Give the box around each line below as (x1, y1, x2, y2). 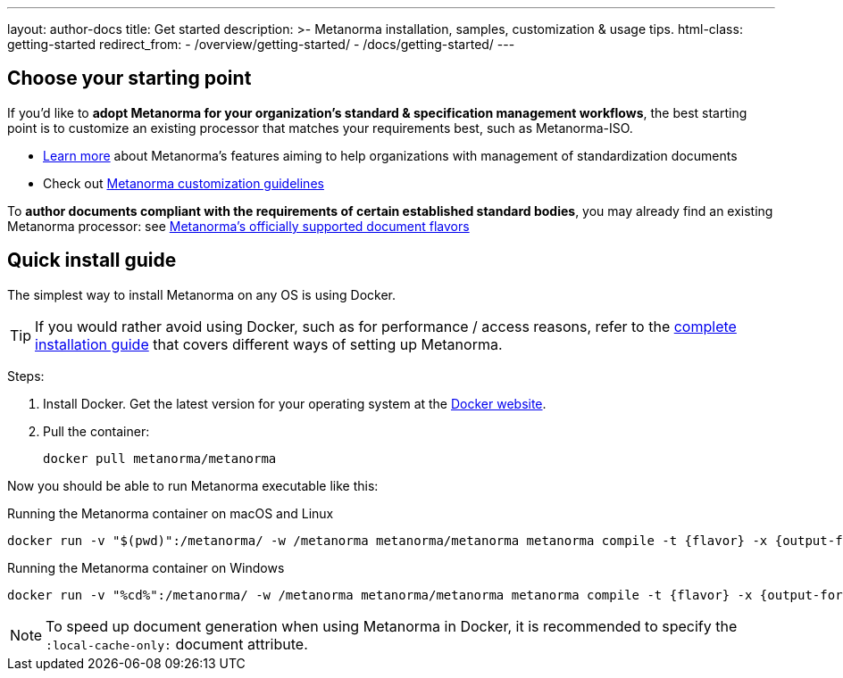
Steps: (7, 368, 45, 384)
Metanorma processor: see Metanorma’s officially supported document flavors (7, 218, 470, 234)
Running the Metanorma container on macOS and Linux (7, 505, 334, 521)
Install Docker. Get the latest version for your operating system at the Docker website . (43, 395, 547, 411)
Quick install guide (7, 249, 177, 272)
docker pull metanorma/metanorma (43, 451, 277, 466)
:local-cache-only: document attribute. (46, 634, 308, 653)
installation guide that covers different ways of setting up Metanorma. (35, 335, 503, 353)
